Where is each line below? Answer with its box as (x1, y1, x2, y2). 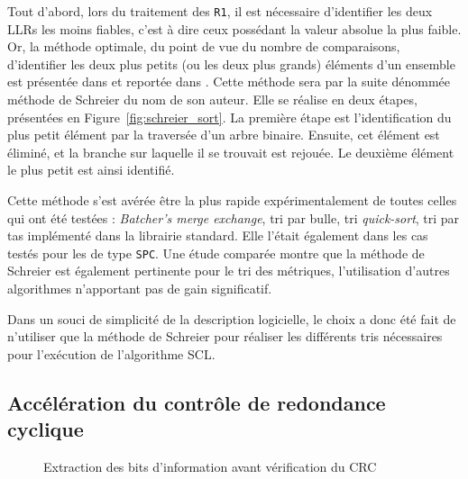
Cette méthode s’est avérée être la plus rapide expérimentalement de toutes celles (7, 191, 457, 209)
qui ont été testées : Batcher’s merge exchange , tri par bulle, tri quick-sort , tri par (7, 208, 460, 227)
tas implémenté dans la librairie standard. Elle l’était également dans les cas (7, 226, 428, 245)
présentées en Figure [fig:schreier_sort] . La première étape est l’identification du (7, 107, 452, 126)
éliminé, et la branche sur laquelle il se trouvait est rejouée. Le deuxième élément (7, 142, 454, 161)
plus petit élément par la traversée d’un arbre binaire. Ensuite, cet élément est (7, 125, 440, 144)
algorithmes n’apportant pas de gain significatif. (7, 279, 272, 298)
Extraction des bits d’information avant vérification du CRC (43, 457, 377, 475)
